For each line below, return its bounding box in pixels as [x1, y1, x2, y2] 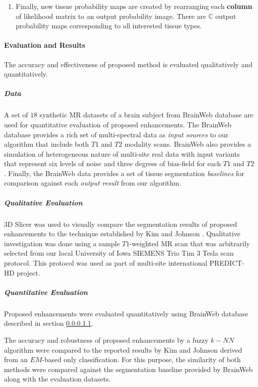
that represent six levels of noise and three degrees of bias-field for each [4, 158, 221, 169]
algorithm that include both [4, 139, 89, 149]
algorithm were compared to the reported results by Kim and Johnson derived [4, 344, 243, 355]
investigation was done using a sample [4, 238, 120, 248]
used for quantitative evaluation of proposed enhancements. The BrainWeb [4, 119, 232, 129]
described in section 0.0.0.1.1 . [4, 318, 93, 328]
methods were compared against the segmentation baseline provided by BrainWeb [4, 364, 253, 374]
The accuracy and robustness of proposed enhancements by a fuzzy [4, 334, 209, 345]
